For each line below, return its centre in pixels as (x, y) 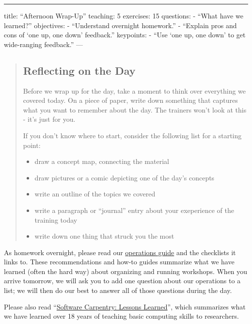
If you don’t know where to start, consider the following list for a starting (132, 135)
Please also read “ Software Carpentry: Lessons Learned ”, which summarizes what (125, 306)
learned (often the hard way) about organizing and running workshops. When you (126, 271)
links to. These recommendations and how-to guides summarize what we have (119, 262)
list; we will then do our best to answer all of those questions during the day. (118, 290)
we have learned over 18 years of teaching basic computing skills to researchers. (121, 316)
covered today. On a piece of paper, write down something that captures (130, 100)
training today (56, 219)
